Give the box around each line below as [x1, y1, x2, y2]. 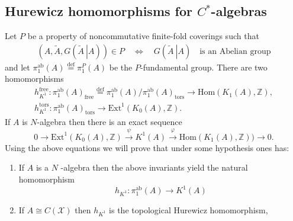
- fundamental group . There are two [140, 60, 268, 73]
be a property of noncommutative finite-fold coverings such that [27, 30, 259, 42]
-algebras [211, 2, 267, 20]
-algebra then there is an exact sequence [37, 116, 182, 128]
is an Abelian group [199, 47, 271, 56]
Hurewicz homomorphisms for [5, 2, 192, 20]
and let [5, 60, 30, 73]
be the [109, 60, 133, 73]
